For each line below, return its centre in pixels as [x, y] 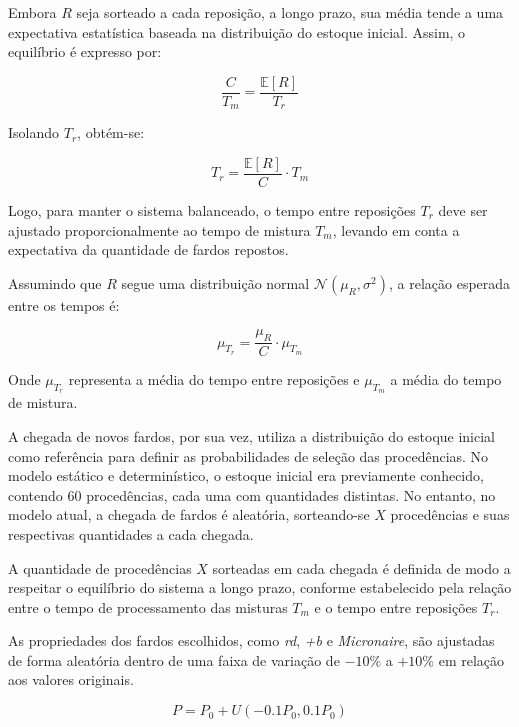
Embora [32, 12]
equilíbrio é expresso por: [85, 51]
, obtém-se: [111, 132]
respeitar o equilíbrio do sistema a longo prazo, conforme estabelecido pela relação [260, 587]
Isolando [34, 132]
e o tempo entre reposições [396, 606]
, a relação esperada [449, 282]
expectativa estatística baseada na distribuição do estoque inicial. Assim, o [237, 31]
